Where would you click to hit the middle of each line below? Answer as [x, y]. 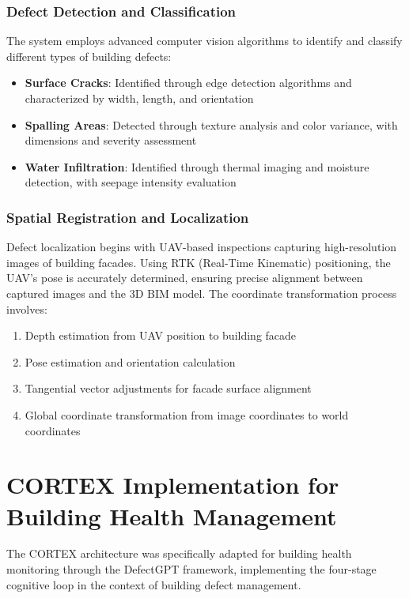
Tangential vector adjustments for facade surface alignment [168, 388]
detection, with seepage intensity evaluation [131, 182]
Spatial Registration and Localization [128, 217]
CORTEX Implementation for [173, 485]
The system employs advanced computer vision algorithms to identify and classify [204, 41]
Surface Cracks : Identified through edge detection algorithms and [188, 83]
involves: [27, 308]
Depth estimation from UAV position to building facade [161, 335]
